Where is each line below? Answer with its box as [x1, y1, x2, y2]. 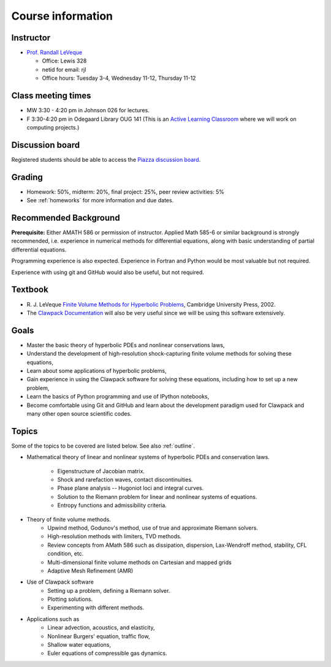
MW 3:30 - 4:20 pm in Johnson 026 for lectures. [26, 107, 150, 114]
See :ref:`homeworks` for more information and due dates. [26, 197, 174, 204]
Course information [11, 9, 113, 23]
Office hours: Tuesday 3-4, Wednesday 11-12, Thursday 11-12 [42, 74, 196, 82]
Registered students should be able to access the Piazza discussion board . [11, 156, 201, 163]
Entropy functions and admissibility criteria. [57, 501, 167, 509]
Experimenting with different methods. [47, 604, 144, 611]
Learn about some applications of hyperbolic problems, [26, 367, 167, 374]
